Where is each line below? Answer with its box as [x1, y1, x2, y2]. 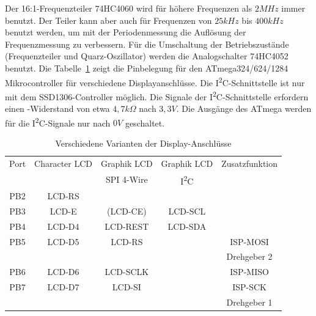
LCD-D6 [47, 265, 79, 278]
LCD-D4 [47, 219, 79, 232]
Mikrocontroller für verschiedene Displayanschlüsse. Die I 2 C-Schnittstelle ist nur [5, 74, 305, 89]
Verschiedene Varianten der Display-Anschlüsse [55, 136, 232, 149]
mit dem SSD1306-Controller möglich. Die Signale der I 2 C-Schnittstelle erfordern [5, 88, 309, 103]
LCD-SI [112, 281, 141, 293]
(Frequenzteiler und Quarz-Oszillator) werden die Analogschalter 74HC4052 [5, 50, 288, 62]
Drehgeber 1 [226, 296, 273, 308]
